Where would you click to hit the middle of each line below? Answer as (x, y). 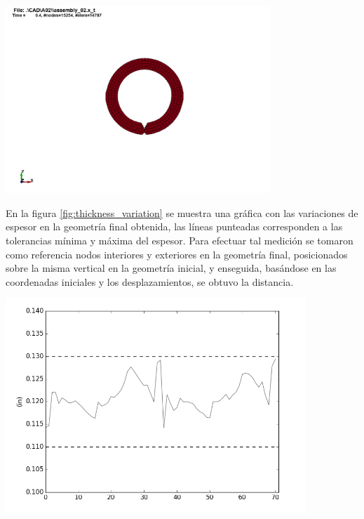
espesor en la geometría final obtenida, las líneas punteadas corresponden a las (174, 226)
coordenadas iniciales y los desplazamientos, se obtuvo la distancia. (150, 281)
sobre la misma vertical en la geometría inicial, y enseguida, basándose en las (171, 268)
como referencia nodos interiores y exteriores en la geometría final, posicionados (177, 254)
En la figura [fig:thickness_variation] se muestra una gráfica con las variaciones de (182, 212)
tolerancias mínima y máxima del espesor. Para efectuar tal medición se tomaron (180, 241)
